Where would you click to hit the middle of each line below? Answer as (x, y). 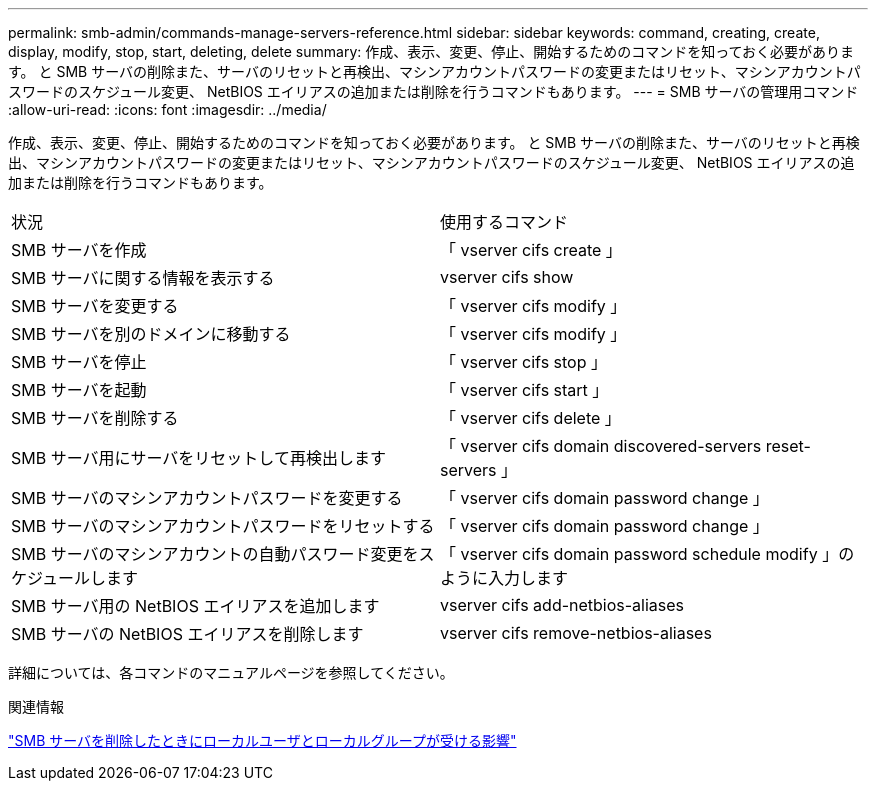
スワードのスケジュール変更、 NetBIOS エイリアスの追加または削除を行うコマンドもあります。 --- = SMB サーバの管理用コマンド (433, 91)
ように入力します (504, 578)
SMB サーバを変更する (95, 306)
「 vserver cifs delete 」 (530, 418)
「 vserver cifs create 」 (531, 250)
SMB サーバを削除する (95, 418)
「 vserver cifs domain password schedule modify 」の (647, 554)
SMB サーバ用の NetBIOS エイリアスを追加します (195, 606)
